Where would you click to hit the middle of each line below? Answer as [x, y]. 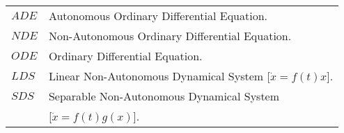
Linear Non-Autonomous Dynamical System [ [159, 76]
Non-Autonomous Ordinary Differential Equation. [170, 36]
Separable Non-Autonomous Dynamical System [164, 96]
